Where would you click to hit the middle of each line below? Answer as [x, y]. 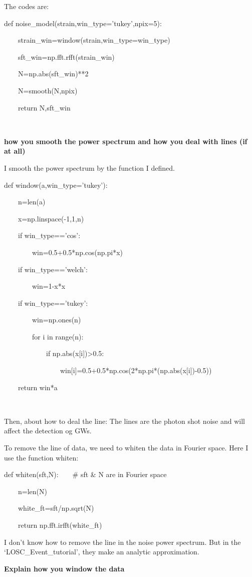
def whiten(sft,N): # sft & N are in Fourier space [85, 474]
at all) [15, 151]
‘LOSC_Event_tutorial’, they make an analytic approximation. [102, 552]
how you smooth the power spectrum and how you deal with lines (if [126, 141]
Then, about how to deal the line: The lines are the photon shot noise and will [124, 421]
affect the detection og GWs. [48, 431]
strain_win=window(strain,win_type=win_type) [94, 40]
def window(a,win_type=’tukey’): [56, 185]
